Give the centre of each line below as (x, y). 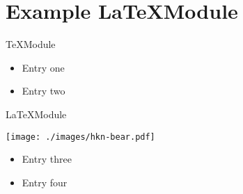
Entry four (45, 182)
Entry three (47, 159)
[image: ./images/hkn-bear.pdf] (80, 137)
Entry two (44, 91)
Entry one (43, 67)
